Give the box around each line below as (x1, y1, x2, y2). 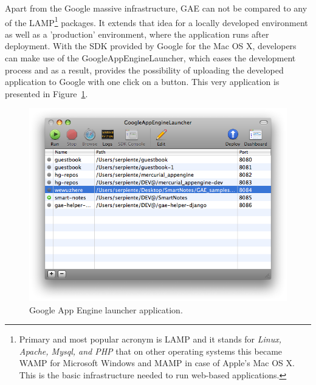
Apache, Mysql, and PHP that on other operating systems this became (19, 344, 283, 357)
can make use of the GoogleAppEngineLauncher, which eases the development (5, 52, 296, 64)
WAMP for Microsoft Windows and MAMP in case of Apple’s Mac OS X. (19, 356, 295, 369)
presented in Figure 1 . (5, 87, 88, 100)
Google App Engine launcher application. (29, 303, 183, 316)
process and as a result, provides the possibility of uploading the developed (5, 63, 284, 76)
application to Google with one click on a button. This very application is (5, 75, 280, 88)
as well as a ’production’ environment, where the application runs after (5, 27, 269, 40)
